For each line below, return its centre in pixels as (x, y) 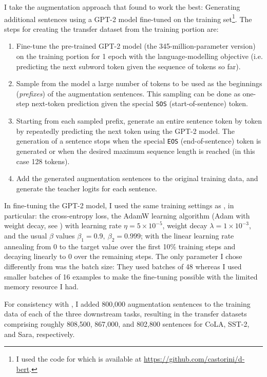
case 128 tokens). (43, 161)
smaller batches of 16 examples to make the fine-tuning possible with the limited (131, 276)
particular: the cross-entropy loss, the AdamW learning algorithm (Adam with (127, 215)
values (65, 236)
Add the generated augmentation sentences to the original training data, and (137, 178)
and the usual (26, 236)
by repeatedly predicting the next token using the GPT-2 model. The (125, 131)
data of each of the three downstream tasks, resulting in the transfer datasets (126, 314)
